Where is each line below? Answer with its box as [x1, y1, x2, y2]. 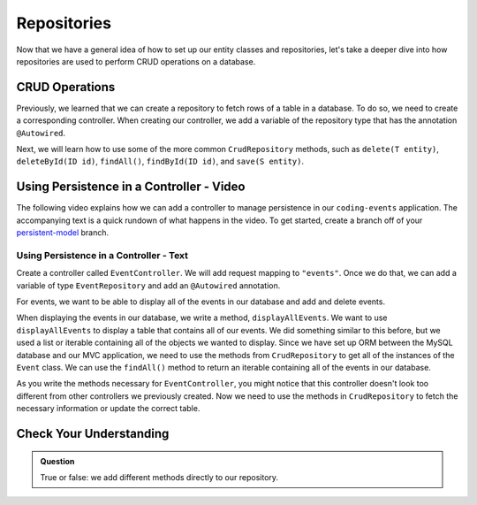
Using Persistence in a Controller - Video [16, 180, 246, 195]
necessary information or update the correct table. [16, 403, 201, 414]
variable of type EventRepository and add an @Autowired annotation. [16, 279, 281, 291]
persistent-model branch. [16, 227, 110, 238]
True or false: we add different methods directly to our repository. [40, 471, 278, 482]
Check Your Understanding [16, 425, 170, 441]
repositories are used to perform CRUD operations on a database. [16, 56, 256, 66]
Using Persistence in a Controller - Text [16, 249, 189, 261]
